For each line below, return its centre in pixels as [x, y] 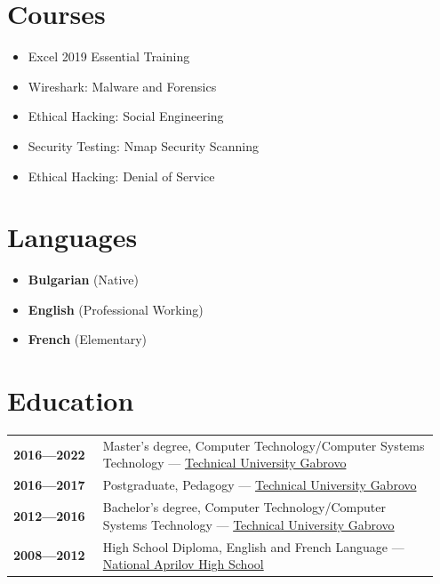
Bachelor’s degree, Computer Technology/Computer [244, 507]
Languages [72, 237]
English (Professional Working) [116, 309]
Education [71, 400]
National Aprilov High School [183, 564]
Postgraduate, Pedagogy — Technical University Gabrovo [260, 485]
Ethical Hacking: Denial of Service [121, 176]
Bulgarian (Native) [84, 280]
